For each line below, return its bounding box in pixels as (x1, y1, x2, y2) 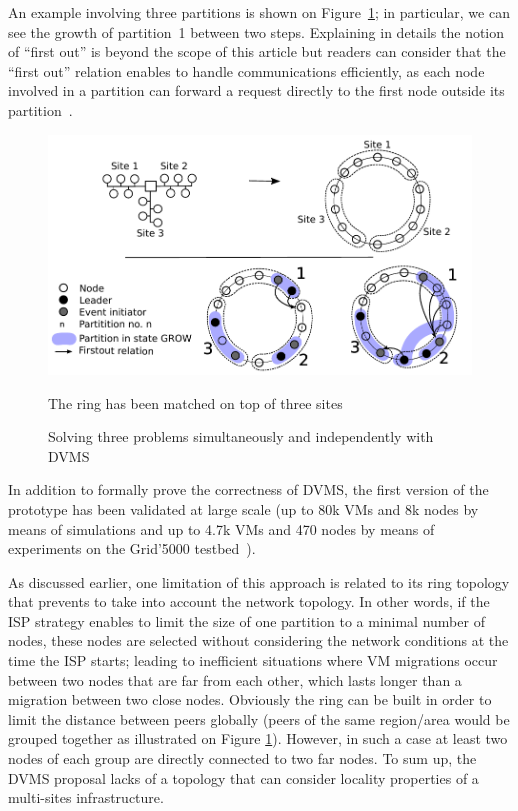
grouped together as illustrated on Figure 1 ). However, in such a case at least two (8, 728, 508, 749)
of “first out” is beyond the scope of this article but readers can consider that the (8, 41, 506, 62)
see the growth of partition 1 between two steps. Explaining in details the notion (8, 21, 505, 42)
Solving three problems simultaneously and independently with (48, 426, 434, 447)
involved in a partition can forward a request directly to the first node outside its (8, 80, 505, 101)
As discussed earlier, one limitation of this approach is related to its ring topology (8, 571, 510, 592)
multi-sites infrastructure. (8, 787, 164, 808)
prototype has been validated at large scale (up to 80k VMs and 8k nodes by (8, 498, 479, 519)
